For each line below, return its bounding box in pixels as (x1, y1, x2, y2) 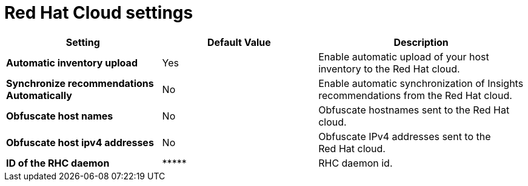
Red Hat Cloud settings (4, 2, 193, 23)
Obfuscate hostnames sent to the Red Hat (318, 103, 510, 116)
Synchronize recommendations (6, 77, 154, 89)
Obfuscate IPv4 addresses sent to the (318, 130, 491, 143)
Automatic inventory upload (6, 56, 138, 69)
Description (393, 36, 449, 48)
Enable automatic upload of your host (318, 50, 489, 63)
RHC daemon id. (318, 156, 393, 169)
